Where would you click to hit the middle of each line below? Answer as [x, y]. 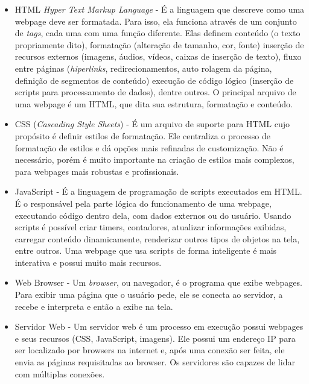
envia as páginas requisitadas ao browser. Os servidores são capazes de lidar [155, 362]
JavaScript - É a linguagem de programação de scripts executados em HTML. [158, 191]
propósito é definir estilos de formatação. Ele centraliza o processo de [142, 135]
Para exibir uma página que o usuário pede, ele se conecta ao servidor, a [149, 294]
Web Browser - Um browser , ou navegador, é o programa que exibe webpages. [158, 282]
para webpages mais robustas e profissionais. [97, 171]
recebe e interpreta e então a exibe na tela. [94, 306]
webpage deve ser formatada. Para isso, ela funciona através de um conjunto [156, 21]
